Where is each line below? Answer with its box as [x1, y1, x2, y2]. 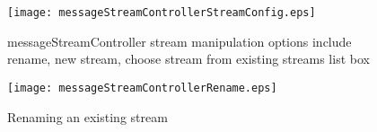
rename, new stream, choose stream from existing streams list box [7, 49, 370, 68]
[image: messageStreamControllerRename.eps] [7, 81, 277, 94]
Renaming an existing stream [7, 107, 168, 126]
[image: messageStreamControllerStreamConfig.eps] [7, 6, 316, 19]
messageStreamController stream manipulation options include [7, 31, 352, 50]
